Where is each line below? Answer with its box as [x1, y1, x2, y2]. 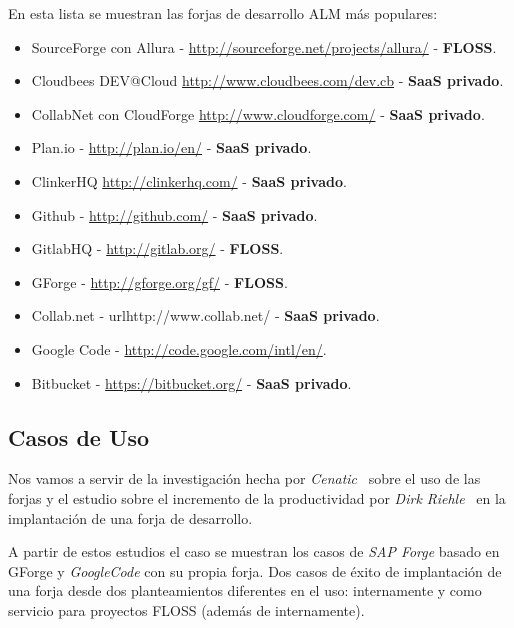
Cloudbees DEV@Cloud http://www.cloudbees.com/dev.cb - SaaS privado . [31, 70, 504, 91]
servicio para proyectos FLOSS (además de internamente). [8, 599, 365, 620]
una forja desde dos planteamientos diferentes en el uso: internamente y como [8, 580, 482, 601]
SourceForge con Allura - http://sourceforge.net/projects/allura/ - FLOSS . [31, 36, 497, 57]
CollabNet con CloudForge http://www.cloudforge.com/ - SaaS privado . [31, 103, 485, 124]
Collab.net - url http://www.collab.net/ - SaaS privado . [31, 305, 380, 326]
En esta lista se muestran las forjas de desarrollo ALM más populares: [8, 3, 438, 23]
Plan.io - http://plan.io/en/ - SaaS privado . [31, 137, 312, 158]
